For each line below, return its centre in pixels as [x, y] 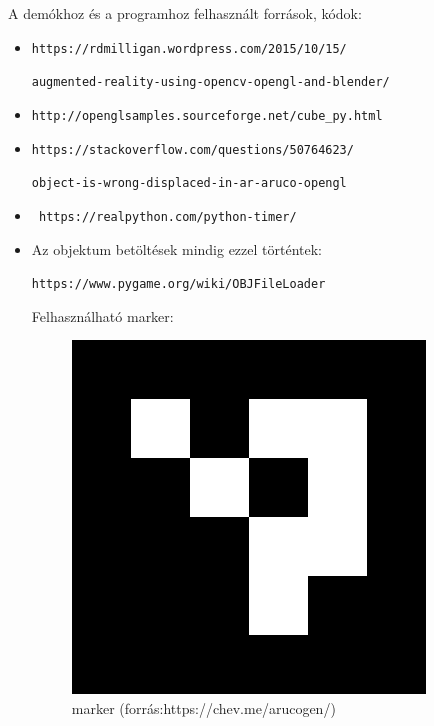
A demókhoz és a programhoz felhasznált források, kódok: [185, 13]
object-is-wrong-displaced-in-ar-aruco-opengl [189, 183]
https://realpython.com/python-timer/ [167, 216]
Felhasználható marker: [102, 315]
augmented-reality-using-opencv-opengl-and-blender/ [210, 82]
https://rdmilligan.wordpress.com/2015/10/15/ [189, 48]
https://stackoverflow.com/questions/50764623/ [192, 149]
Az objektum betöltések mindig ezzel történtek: [177, 248]
